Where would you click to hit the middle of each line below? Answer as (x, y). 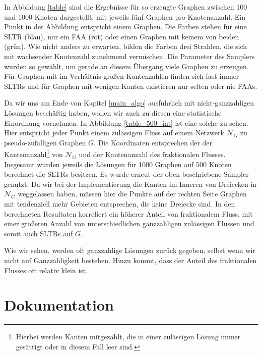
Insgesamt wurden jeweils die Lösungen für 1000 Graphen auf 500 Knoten (118, 164)
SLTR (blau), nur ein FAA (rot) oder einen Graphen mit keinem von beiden (122, 36)
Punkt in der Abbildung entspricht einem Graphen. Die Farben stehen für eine (125, 27)
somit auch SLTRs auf (39, 233)
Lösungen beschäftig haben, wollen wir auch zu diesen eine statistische (113, 112)
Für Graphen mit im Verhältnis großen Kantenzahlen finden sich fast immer (122, 76)
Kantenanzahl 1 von (34, 153)
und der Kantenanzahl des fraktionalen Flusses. (152, 154)
